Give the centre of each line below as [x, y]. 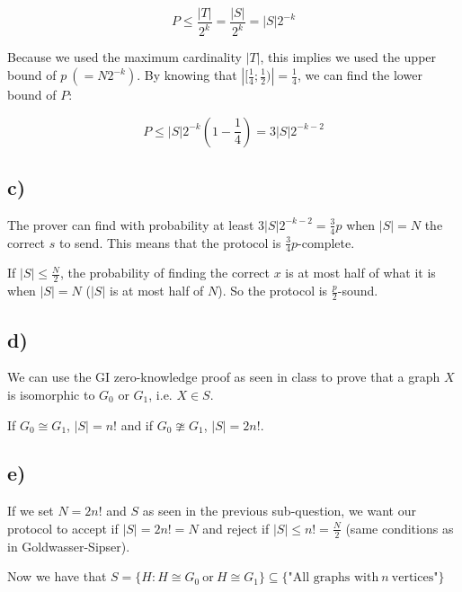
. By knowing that [187, 75]
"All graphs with [333, 578]
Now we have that [57, 576]
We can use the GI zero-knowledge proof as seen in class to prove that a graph [224, 377]
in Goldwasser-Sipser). [69, 546]
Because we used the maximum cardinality [124, 57]
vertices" [415, 578]
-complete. [326, 242]
